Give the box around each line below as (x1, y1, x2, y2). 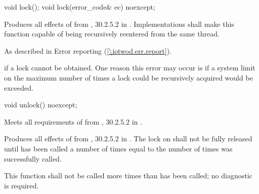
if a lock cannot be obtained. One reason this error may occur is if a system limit (4, 62, 255, 73)
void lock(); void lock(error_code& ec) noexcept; (4, 2, 155, 12)
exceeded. (4, 82, 33, 93)
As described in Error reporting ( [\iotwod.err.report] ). (4, 45, 171, 56)
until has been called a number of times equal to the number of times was (4, 143, 233, 153)
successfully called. (4, 153, 62, 164)
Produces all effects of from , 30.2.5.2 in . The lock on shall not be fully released (4, 133, 252, 144)
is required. (4, 180, 39, 190)
